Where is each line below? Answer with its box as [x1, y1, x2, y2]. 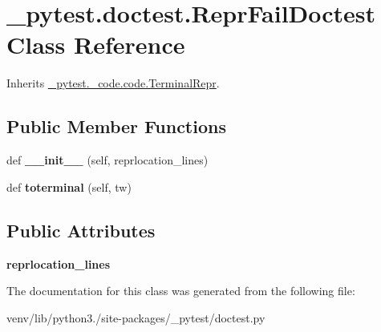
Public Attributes [6, 217, 156, 242]
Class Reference [6, 28, 185, 61]
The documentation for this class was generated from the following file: [6, 282, 355, 299]
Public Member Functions [6, 114, 226, 139]
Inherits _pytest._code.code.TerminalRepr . [6, 75, 220, 91]
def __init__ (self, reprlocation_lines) [6, 152, 209, 168]
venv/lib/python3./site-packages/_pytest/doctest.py [6, 309, 265, 326]
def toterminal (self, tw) [6, 178, 132, 195]
